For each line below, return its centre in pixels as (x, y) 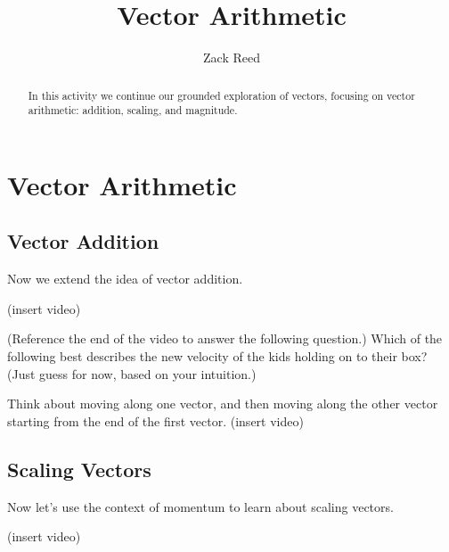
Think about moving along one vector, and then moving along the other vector (223, 404)
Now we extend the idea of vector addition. (125, 279)
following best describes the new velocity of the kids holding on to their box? (217, 356)
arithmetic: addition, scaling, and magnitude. (133, 110)
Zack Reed (232, 58)
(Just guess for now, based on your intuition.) (132, 373)
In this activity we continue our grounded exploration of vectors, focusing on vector (221, 95)
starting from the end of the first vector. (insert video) (155, 420)
